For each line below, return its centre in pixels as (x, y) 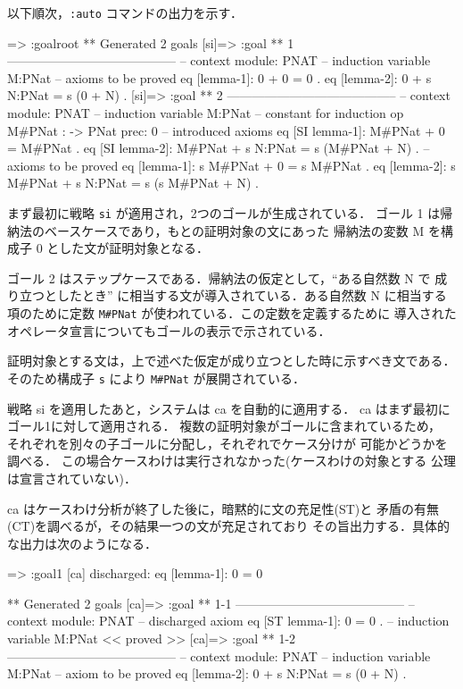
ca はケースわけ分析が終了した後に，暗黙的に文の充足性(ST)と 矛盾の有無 (223, 508)
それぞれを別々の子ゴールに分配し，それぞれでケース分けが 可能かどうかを (227, 443)
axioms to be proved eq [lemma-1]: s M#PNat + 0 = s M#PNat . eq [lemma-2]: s (231, 165)
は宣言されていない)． (72, 478)
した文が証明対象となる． (134, 248)
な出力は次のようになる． (82, 543)
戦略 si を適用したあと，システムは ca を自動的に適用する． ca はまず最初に (229, 408)
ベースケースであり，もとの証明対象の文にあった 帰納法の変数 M (234, 230)
